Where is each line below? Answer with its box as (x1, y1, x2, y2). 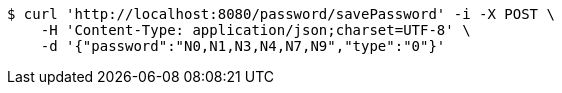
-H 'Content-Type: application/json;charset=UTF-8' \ (40, 22, 471, 38)
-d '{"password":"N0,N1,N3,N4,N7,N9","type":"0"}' (40, 38, 446, 54)
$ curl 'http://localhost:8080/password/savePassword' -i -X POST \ (7, 6, 555, 22)
